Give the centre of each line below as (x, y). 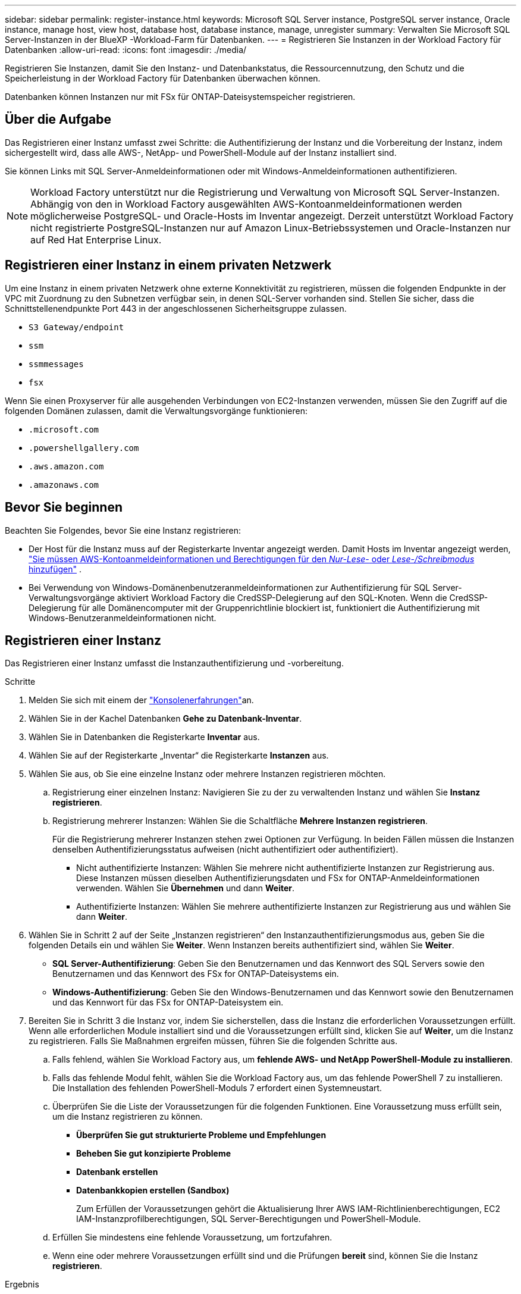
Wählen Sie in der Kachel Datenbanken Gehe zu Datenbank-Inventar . (165, 719)
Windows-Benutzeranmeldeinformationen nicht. (123, 618)
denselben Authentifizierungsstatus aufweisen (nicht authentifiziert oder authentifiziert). (225, 850)
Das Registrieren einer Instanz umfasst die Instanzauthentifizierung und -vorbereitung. (174, 663)
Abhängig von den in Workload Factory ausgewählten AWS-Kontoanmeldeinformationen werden (246, 204)
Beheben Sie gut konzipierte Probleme (154, 1154)
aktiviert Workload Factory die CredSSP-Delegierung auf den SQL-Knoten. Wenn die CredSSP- (302, 597)
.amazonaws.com (64, 485)
